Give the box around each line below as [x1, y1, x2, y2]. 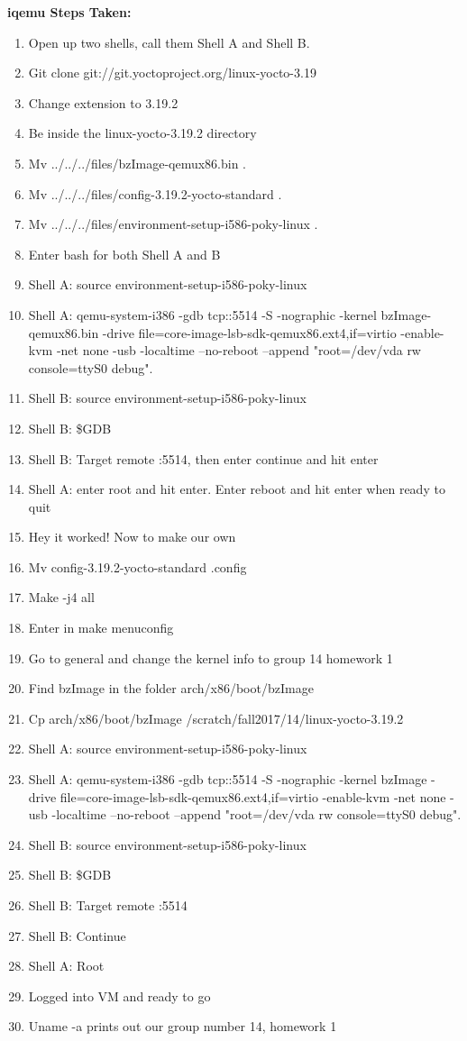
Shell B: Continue [28, 926, 126, 945]
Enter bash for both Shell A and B [28, 244, 221, 263]
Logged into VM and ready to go [28, 986, 211, 1005]
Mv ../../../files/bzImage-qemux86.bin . [28, 153, 247, 172]
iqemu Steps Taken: [7, 3, 132, 21]
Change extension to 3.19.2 [28, 93, 179, 112]
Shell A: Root [28, 956, 105, 975]
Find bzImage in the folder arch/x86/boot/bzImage [28, 679, 314, 698]
